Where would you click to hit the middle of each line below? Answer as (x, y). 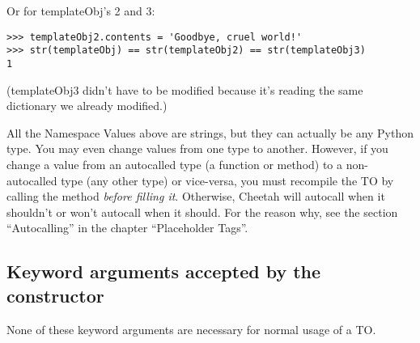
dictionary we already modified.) (87, 106)
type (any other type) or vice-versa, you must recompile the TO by (227, 180)
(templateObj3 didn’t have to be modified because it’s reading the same (185, 89)
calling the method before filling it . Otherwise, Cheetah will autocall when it (196, 196)
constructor (55, 295)
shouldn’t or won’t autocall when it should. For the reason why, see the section (202, 212)
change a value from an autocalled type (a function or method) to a (175, 164)
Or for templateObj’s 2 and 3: (81, 11)
